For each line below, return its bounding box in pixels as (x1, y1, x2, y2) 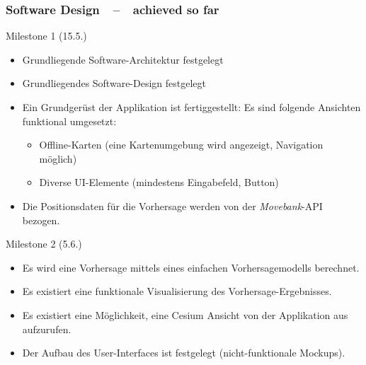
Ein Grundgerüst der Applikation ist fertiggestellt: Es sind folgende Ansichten (22, 100, 361, 114)
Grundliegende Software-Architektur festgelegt (22, 52, 224, 66)
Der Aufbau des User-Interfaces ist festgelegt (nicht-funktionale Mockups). (22, 345, 345, 360)
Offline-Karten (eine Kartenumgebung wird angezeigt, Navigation (39, 137, 324, 152)
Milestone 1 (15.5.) (6, 28, 87, 43)
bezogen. (22, 212, 60, 227)
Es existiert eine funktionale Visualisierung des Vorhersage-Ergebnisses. (22, 284, 332, 299)
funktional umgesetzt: (22, 113, 117, 128)
